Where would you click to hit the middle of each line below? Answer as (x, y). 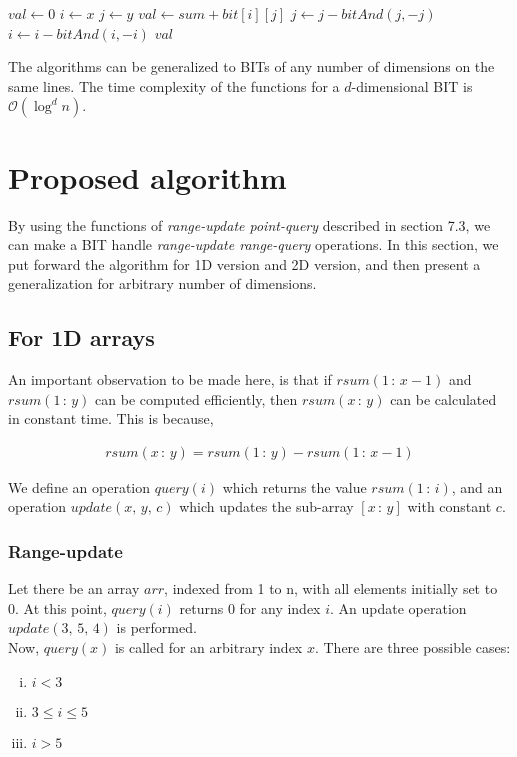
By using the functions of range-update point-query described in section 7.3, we (249, 224)
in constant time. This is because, (111, 418)
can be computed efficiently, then (196, 398)
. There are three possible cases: (412, 647)
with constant (449, 506)
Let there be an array (74, 588)
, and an (477, 486)
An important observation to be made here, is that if (170, 379)
